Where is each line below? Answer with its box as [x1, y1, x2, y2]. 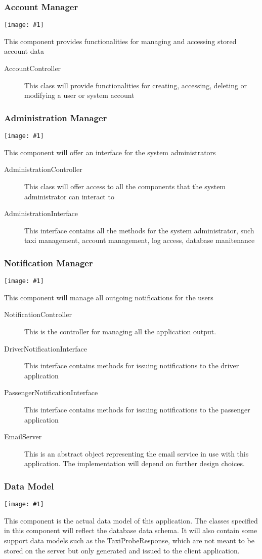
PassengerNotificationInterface [4, 387, 98, 398]
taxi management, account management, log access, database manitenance [24, 235, 255, 246]
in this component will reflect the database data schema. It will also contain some [4, 525, 257, 536]
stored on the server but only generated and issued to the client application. [4, 545, 240, 555]
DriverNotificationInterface [4, 343, 88, 354]
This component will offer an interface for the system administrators [4, 147, 216, 157]
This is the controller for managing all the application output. [24, 326, 216, 336]
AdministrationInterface [4, 208, 78, 219]
